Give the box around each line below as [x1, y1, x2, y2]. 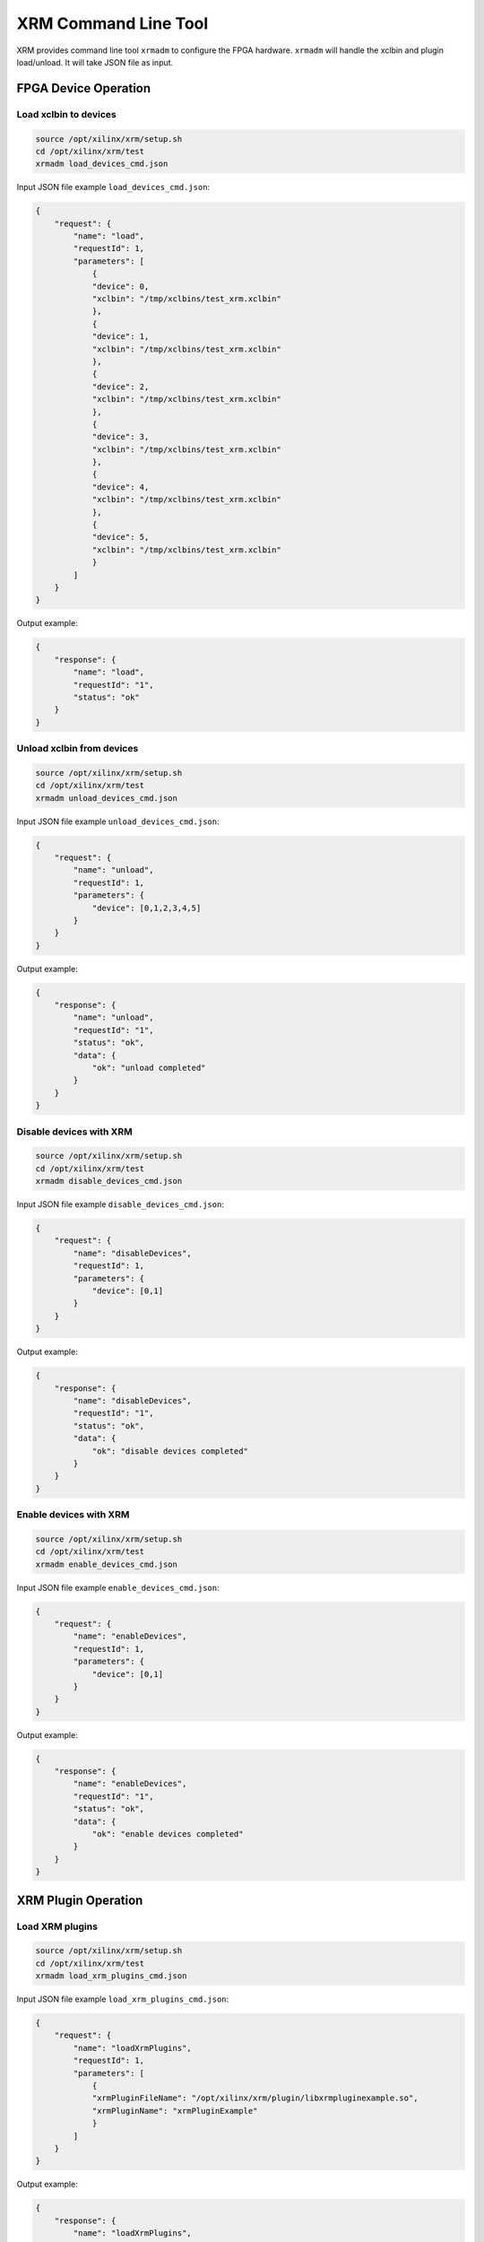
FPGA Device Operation [16, 81, 151, 96]
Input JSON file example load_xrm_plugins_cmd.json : [16, 1994, 229, 2004]
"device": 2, [91, 381, 150, 392]
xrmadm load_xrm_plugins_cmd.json [35, 1971, 187, 1981]
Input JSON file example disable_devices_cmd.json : [16, 1199, 224, 1210]
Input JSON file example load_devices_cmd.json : [16, 182, 211, 193]
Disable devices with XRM [16, 1125, 134, 1138]
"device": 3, [91, 431, 150, 442]
